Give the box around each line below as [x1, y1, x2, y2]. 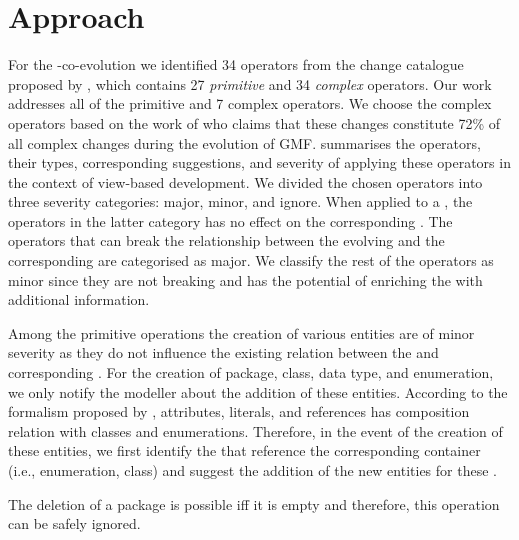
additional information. [8, 289, 150, 310]
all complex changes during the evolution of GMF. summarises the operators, [8, 132, 481, 153]
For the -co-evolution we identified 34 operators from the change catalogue [8, 54, 464, 75]
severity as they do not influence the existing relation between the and [8, 342, 439, 363]
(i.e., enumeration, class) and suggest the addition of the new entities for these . [8, 460, 497, 480]
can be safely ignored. [8, 513, 141, 534]
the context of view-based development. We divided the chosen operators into [8, 171, 483, 192]
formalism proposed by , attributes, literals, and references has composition [8, 401, 470, 422]
